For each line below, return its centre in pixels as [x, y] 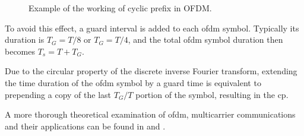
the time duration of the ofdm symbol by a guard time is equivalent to [133, 82]
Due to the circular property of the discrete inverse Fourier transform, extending [151, 71]
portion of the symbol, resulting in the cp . [212, 94]
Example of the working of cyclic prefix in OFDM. [120, 8]
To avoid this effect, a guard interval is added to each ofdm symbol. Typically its [152, 28]
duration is [25, 39]
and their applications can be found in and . [85, 126]
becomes [20, 51]
